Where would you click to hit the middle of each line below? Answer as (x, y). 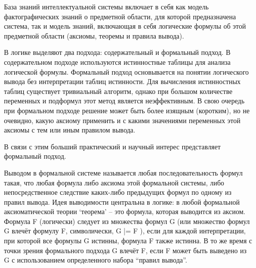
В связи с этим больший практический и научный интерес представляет (112, 146)
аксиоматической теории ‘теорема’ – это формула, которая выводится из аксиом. (125, 211)
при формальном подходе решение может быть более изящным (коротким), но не (127, 110)
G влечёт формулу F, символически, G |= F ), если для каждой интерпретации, (125, 231)
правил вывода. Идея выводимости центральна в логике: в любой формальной (122, 201)
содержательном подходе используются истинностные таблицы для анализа (117, 62)
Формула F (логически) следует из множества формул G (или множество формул (127, 221)
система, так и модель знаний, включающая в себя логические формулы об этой (125, 26)
